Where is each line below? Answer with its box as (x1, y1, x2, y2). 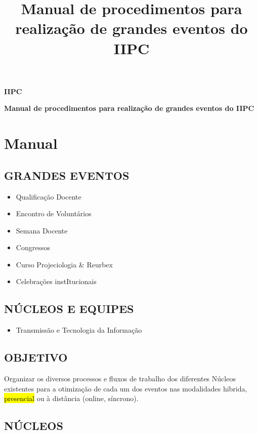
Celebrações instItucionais (16, 276, 97, 287)
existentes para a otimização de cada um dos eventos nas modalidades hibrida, (4, 383, 247, 393)
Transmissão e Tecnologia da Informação (16, 325, 142, 335)
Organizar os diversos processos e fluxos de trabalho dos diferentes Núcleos (4, 373, 236, 384)
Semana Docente (16, 225, 68, 235)
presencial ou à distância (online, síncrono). (4, 393, 139, 404)
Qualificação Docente (16, 191, 81, 202)
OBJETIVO (4, 349, 68, 365)
